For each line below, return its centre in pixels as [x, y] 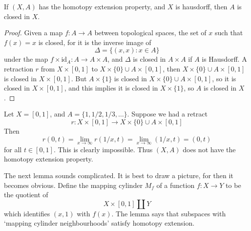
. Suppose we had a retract [167, 114]
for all [13, 149]
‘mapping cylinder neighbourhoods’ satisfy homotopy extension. [99, 223]
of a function [176, 185]
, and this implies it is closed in [111, 88]
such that [229, 33]
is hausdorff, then [201, 6]
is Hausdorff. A [224, 59]
